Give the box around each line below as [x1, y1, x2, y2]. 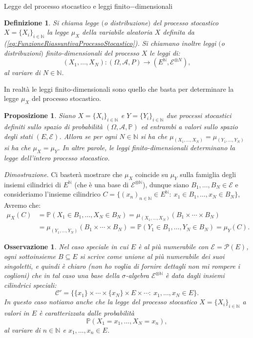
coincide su [135, 169, 168, 179]
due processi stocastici [166, 110, 232, 120]
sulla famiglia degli [180, 169, 236, 179]
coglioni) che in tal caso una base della [4, 270, 120, 280]
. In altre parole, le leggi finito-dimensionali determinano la [58, 142, 235, 153]
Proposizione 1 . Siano [4, 110, 76, 120]
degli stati [4, 131, 33, 141]
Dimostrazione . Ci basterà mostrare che [4, 169, 123, 179]
